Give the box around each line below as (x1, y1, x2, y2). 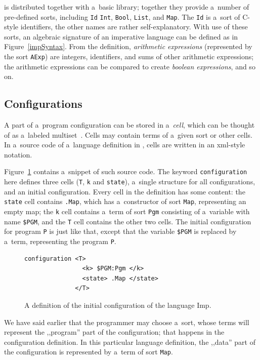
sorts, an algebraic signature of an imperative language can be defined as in (4, 31, 238, 42)
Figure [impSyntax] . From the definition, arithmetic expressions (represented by (4, 41, 252, 52)
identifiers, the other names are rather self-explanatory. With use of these (20, 21, 248, 32)
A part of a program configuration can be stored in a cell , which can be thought (4, 119, 255, 130)
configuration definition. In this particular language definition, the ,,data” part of (4, 336, 255, 347)
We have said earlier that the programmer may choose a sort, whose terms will (4, 316, 249, 327)
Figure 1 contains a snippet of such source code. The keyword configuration (4, 166, 247, 177)
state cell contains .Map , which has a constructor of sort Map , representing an (4, 196, 246, 207)
